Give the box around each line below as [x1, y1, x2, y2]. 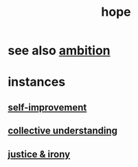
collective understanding [8, 125, 118, 137]
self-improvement [8, 101, 87, 113]
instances [8, 74, 66, 90]
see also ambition [8, 43, 111, 58]
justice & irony [8, 148, 71, 160]
